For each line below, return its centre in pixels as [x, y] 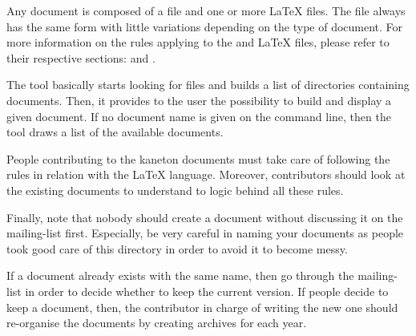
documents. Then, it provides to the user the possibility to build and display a [199, 100]
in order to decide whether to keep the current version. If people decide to [207, 291]
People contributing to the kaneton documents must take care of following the [198, 158]
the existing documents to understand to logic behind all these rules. [175, 190]
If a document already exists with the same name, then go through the [180, 275]
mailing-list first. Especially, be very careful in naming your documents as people [205, 233]
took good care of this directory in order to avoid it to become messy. [177, 248]
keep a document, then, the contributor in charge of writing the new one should [202, 307]
